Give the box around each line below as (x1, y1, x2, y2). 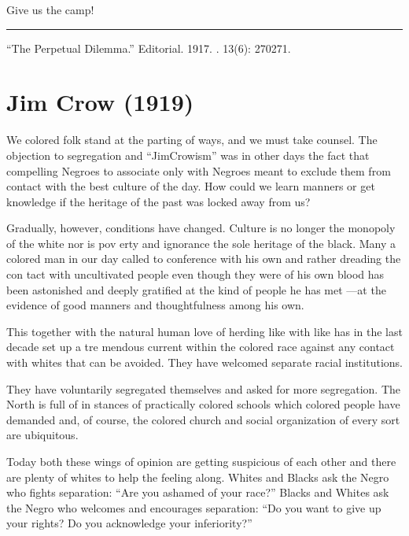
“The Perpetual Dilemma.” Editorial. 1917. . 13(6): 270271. (6, 39, 291, 56)
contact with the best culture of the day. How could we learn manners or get (6, 178, 375, 194)
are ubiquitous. (6, 427, 79, 443)
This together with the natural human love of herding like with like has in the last (6, 323, 403, 339)
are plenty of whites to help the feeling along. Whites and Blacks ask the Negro (6, 468, 389, 485)
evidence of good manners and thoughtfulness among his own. (6, 297, 304, 313)
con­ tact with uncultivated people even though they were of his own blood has (6, 266, 385, 283)
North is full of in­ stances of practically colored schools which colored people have (6, 396, 400, 412)
